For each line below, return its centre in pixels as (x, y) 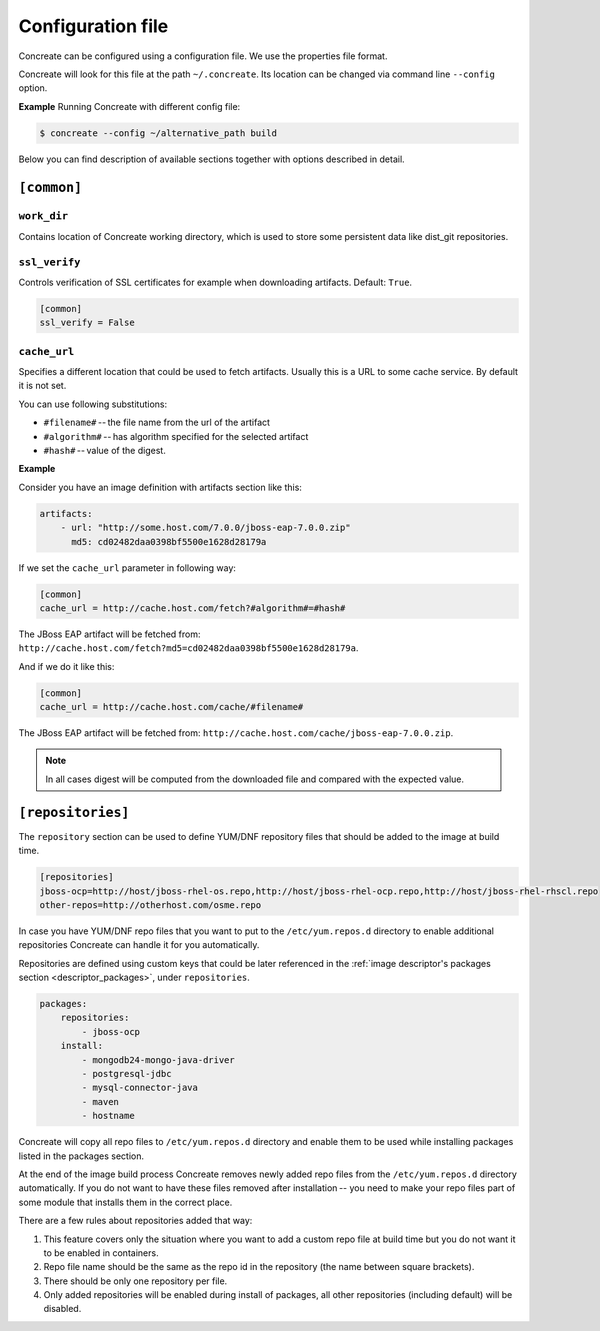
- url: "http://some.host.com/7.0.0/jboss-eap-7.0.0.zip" (205, 528)
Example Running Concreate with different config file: (129, 106)
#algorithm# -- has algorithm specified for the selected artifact (176, 436)
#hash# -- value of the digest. (105, 451)
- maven (100, 1101)
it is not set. (42, 386)
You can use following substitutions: (93, 404)
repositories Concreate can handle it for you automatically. (139, 945)
